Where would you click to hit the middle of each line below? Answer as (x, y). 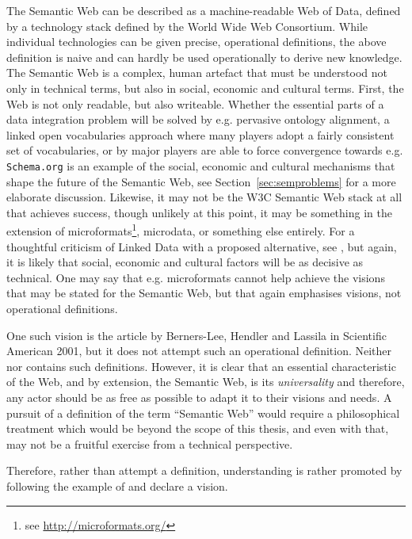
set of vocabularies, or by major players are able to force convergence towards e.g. (205, 150)
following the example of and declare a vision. (117, 485)
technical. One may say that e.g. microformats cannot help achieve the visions (196, 277)
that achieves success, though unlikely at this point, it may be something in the (199, 212)
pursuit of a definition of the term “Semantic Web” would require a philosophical (203, 413)
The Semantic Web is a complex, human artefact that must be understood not (197, 73)
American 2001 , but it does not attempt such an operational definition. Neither (199, 351)
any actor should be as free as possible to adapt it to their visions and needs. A (199, 397)
